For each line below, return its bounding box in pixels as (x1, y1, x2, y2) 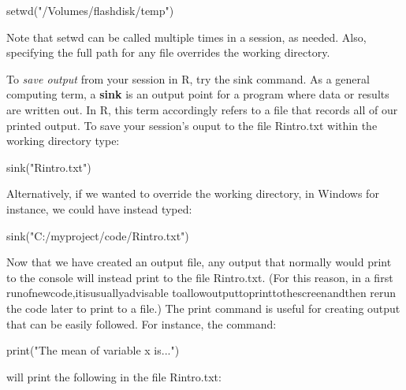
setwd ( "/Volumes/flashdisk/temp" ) (6, 2, 174, 18)
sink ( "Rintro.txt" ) (6, 158, 91, 175)
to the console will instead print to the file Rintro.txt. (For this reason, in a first (6, 269, 393, 285)
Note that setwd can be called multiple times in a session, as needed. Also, (6, 28, 367, 45)
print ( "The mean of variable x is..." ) (6, 342, 180, 358)
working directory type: (6, 132, 120, 149)
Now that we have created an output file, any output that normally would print (6, 254, 392, 270)
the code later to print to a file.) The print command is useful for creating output (6, 299, 400, 316)
